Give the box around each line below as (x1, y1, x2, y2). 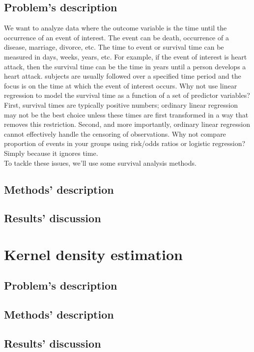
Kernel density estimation (4, 244, 183, 264)
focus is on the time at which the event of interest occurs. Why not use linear (4, 80, 237, 90)
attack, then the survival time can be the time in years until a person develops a (4, 61, 246, 71)
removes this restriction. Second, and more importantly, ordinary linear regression (4, 119, 250, 129)
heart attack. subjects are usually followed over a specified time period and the (4, 71, 241, 81)
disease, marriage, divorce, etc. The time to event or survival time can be (4, 42, 224, 52)
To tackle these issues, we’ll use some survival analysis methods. (4, 157, 197, 168)
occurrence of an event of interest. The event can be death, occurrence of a (4, 32, 229, 42)
